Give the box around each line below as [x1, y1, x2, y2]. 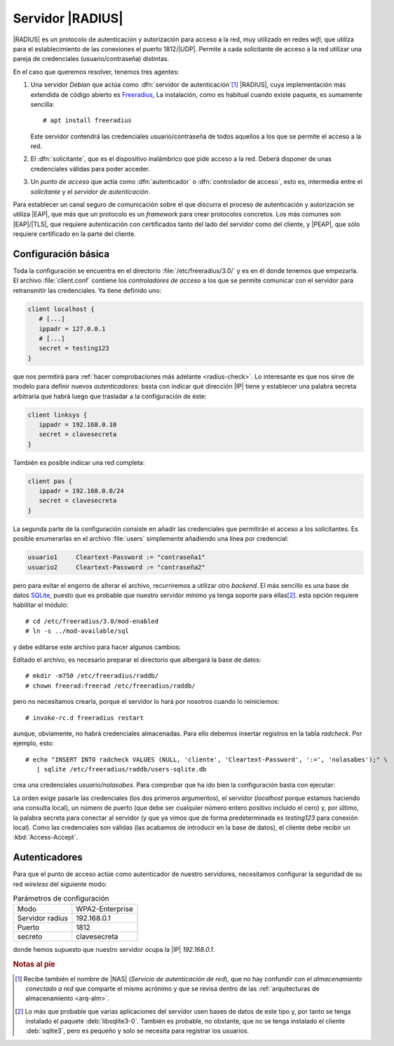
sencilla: [30, 100, 55, 108]
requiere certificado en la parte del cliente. [13, 230, 136, 238]
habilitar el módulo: [13, 601, 69, 609]
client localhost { [27, 305, 95, 313]
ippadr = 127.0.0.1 [39, 325, 106, 333]
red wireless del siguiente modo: [13, 880, 107, 888]
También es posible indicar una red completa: [13, 458, 145, 466]
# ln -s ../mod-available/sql [25, 627, 130, 635]
